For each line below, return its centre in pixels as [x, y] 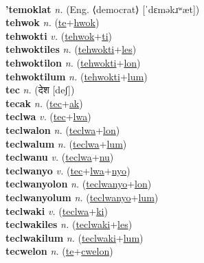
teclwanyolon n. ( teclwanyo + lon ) [79, 184]
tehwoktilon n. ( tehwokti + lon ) [73, 62]
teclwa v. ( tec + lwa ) [48, 116]
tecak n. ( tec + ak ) [44, 103]
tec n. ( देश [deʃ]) [40, 90]
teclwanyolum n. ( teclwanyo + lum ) [82, 197]
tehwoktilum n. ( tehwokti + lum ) [77, 76]
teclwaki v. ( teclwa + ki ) [57, 210]
